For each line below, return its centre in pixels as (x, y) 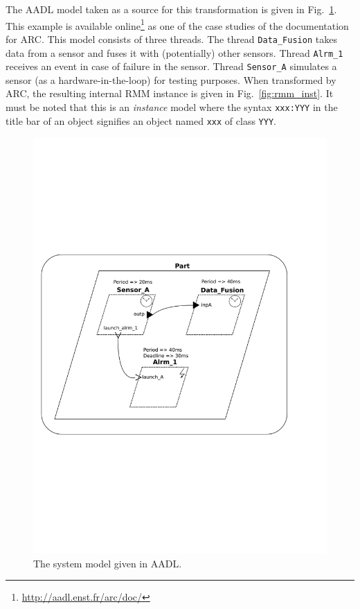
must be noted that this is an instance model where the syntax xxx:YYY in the (172, 107)
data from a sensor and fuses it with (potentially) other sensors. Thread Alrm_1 (174, 52)
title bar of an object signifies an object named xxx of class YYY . (141, 120)
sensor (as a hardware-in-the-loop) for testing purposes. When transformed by (171, 79)
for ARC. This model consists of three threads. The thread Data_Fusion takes (171, 38)
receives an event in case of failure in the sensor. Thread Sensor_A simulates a (171, 66)
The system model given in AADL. (108, 563)
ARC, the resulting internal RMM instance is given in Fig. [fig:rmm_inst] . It (170, 93)
